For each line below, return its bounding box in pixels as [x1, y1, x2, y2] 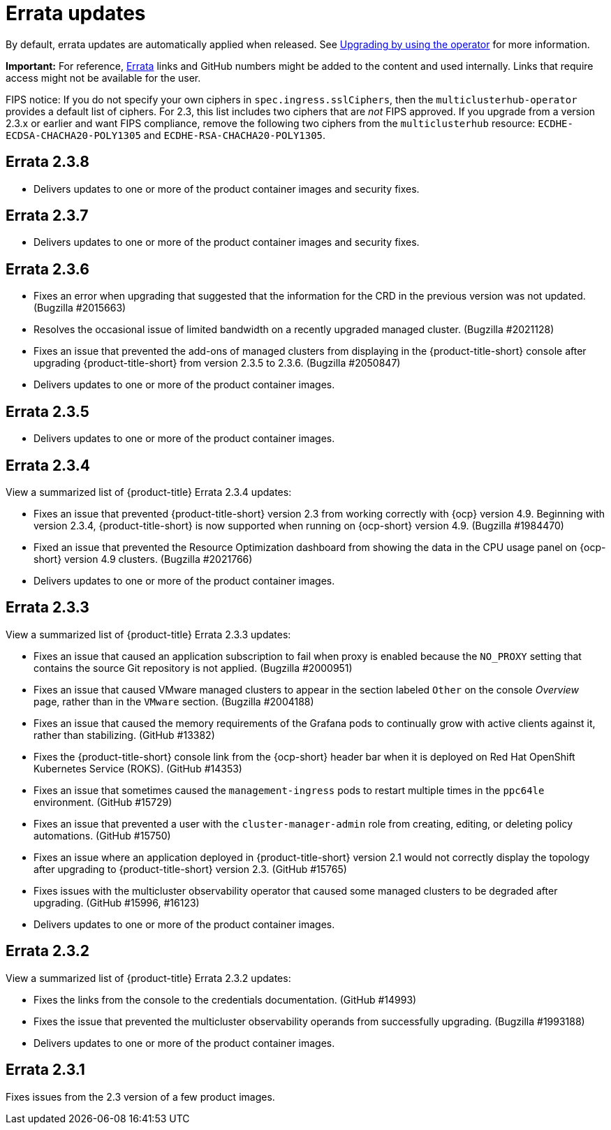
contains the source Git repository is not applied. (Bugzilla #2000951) [34, 661, 353, 674]
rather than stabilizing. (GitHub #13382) [34, 728, 215, 741]
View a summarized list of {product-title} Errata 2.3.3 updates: [6, 628, 291, 640]
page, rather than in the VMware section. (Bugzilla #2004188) [34, 695, 314, 707]
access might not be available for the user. [6, 71, 201, 84]
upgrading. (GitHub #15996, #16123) [34, 896, 200, 909]
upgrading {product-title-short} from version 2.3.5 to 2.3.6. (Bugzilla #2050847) [34, 357, 401, 369]
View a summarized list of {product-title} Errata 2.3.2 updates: [6, 971, 291, 984]
